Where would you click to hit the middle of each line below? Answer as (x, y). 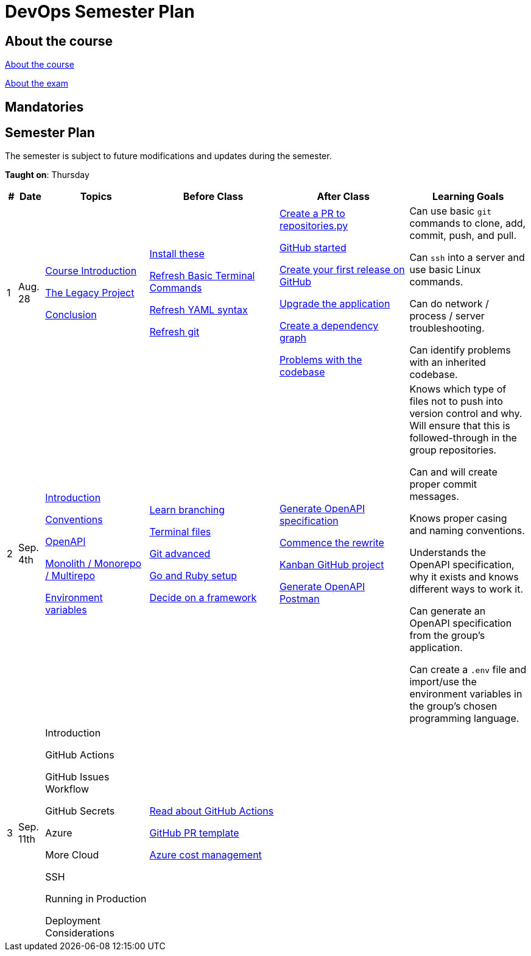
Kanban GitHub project (332, 565)
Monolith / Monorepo (93, 564)
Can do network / (449, 304)
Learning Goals (468, 197)
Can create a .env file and (468, 670)
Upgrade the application (335, 304)
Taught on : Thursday (47, 175)
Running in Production (96, 899)
